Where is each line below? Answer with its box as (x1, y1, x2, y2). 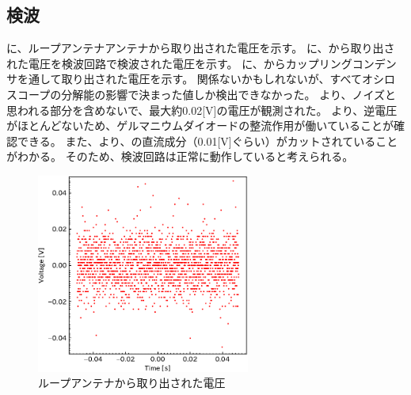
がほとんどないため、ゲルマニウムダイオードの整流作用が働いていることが (6, 117, 394, 134)
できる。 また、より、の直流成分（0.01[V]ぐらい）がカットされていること (17, 132, 398, 149)
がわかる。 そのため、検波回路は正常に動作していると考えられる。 (6, 148, 354, 165)
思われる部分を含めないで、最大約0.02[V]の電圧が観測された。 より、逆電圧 (6, 101, 398, 118)
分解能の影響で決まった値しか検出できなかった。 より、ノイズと (61, 85, 396, 102)
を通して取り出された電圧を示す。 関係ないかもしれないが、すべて (17, 70, 363, 87)
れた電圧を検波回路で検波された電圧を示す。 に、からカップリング (6, 55, 352, 71)
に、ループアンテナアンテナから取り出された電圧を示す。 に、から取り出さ (6, 40, 395, 56)
